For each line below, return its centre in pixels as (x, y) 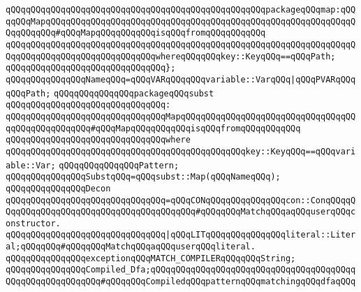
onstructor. (33, 223)
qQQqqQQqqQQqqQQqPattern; (119, 165)
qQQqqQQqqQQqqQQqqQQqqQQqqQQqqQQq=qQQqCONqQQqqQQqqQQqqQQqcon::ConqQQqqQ (181, 200)
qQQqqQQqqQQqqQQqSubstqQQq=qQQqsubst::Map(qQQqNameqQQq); (143, 177)
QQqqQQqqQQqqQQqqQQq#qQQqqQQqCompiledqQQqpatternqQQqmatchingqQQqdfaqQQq (181, 282)
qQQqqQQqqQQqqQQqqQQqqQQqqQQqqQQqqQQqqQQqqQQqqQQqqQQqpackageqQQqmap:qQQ (181, 10)
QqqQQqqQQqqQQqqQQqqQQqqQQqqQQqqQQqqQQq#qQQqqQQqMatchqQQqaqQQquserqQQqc (181, 212)
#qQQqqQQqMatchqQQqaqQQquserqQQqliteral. (158, 247)
